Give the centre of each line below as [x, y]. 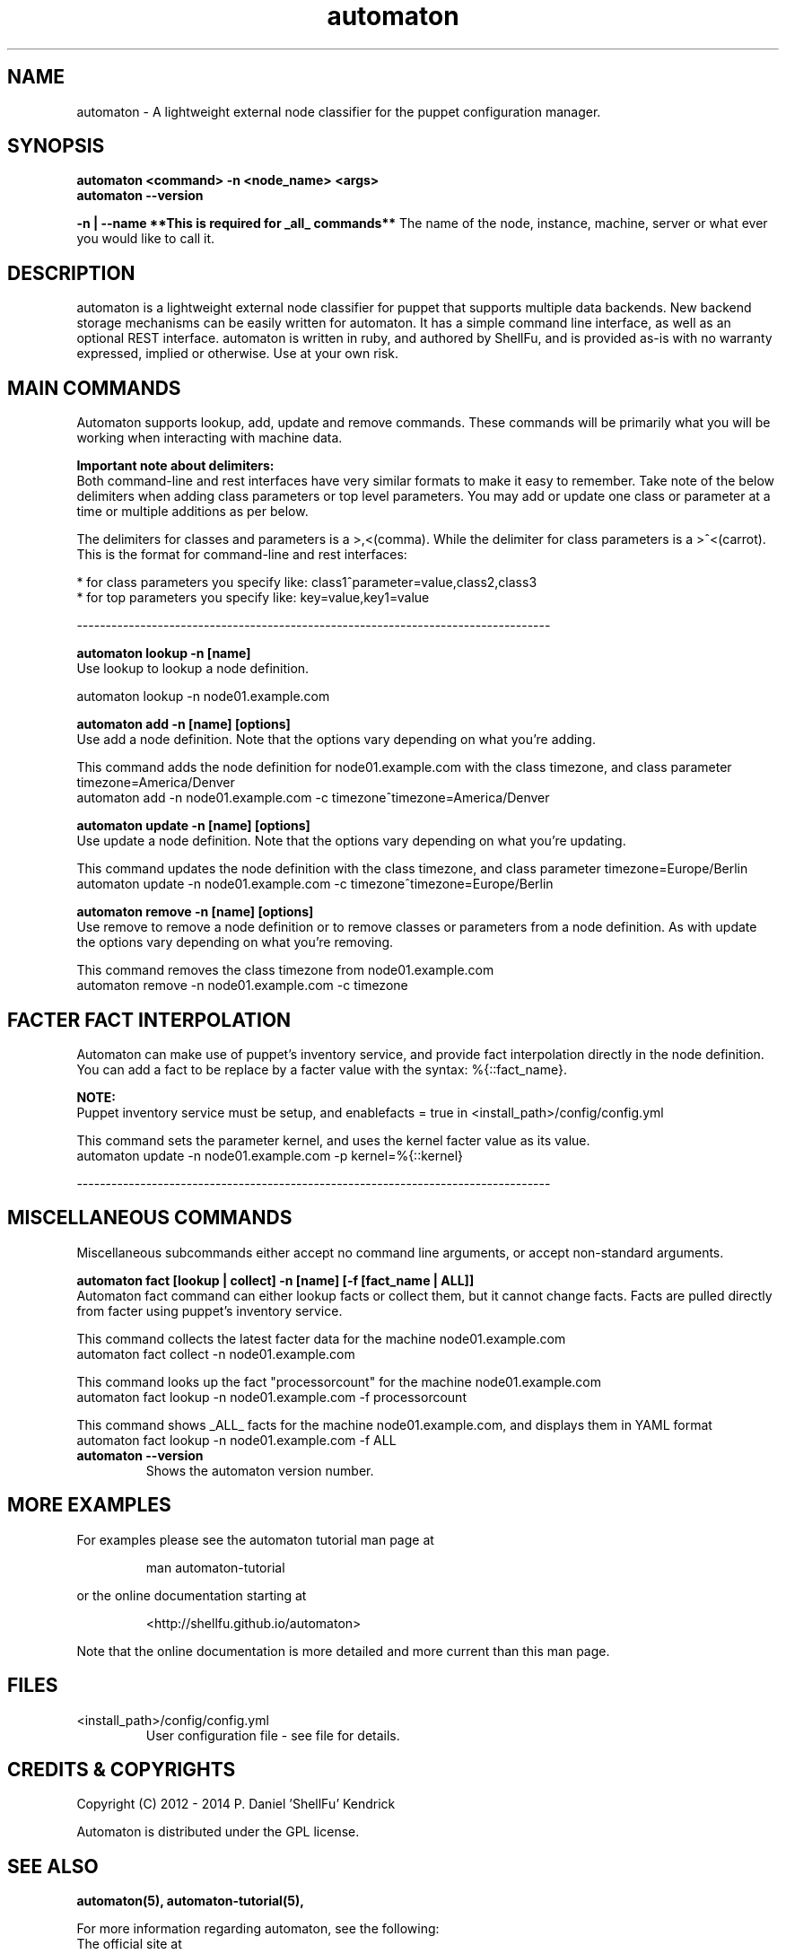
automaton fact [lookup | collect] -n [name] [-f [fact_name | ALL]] [275, 1280]
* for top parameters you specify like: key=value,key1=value [253, 598]
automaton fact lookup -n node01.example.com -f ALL [236, 1440]
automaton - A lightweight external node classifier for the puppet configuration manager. [339, 111]
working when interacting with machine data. [210, 438]
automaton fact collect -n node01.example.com [216, 1354]
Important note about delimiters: [175, 466]
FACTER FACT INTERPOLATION [149, 1020]
